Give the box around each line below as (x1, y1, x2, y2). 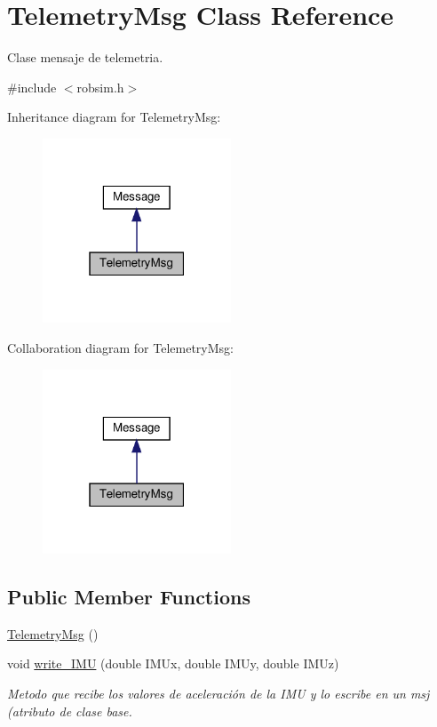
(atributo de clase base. (7, 701, 132, 720)
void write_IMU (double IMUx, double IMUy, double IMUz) (7, 654, 339, 673)
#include (7, 77, 57, 96)
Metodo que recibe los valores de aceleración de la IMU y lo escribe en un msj (7, 684, 430, 703)
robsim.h (76, 77, 124, 96)
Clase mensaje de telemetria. (7, 48, 163, 67)
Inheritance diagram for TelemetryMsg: (7, 108, 221, 126)
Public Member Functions (7, 583, 250, 611)
